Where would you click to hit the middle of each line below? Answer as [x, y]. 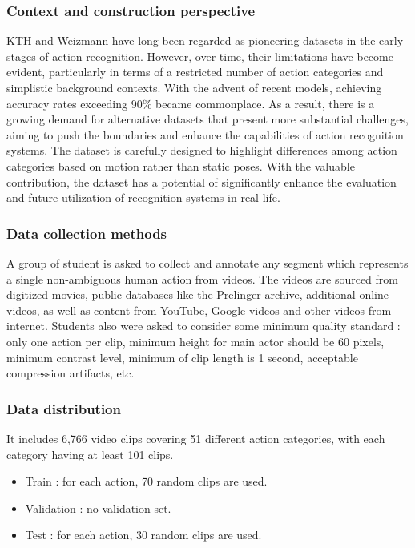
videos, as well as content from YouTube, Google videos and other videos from [199, 310]
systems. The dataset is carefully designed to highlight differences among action [202, 150]
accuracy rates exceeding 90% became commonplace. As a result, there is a [191, 103]
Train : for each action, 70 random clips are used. [146, 481]
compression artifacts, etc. [71, 373]
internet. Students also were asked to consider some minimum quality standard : [203, 326]
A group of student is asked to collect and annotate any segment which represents [207, 262]
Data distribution [64, 408]
